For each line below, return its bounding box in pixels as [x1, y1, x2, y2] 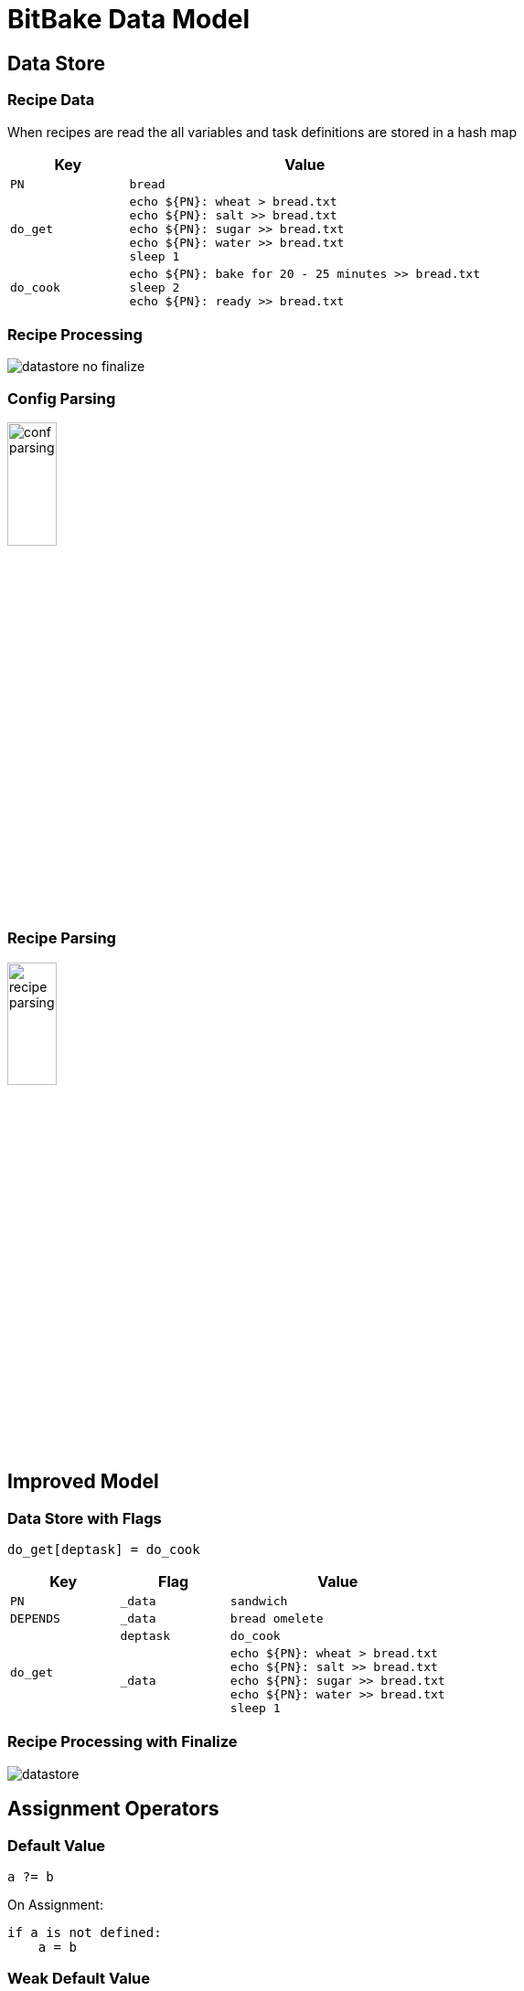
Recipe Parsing [7, 929, 116, 948]
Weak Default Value [7, 1969, 151, 1988]
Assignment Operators [7, 1797, 219, 1821]
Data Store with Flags [7, 1508, 162, 1528]
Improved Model [7, 1470, 159, 1494]
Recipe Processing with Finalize [7, 1732, 238, 1751]
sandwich [230, 1594, 288, 1609]
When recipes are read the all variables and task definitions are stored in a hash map [7, 123, 517, 140]
